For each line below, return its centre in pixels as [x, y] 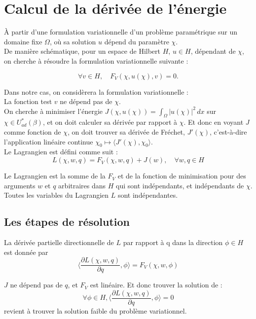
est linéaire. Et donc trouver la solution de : [156, 285]
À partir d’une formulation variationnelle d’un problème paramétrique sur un [121, 32]
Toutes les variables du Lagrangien [56, 195]
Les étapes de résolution [67, 222]
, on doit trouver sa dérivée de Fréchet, [126, 132]
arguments [20, 185]
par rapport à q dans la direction [173, 242]
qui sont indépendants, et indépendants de [180, 185]
